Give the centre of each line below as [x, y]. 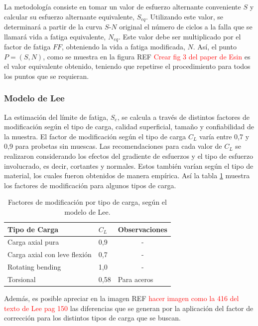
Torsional [22, 279]
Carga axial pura [33, 242]
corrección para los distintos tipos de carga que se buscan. [92, 318]
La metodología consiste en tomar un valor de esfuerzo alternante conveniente [123, 6]
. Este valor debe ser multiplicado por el [180, 36]
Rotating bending [34, 267]
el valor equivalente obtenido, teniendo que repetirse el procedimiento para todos [127, 66]
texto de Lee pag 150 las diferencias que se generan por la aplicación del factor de [129, 308]
